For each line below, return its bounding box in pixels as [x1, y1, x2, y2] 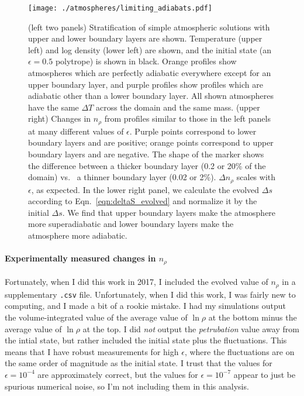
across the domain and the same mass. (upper [95, 101, 260, 113]
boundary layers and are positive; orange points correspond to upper [28, 136, 274, 149]
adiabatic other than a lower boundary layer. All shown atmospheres [28, 89, 274, 102]
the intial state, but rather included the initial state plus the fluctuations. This [5, 334, 287, 346]
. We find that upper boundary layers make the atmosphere [62, 206, 276, 218]
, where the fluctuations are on [184, 345, 295, 357]
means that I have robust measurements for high [5, 345, 179, 357]
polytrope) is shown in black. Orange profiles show [55, 55, 237, 67]
